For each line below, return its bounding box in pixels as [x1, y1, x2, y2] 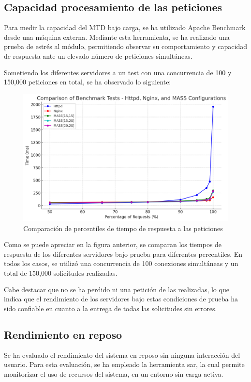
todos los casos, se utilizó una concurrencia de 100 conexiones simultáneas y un [4, 258, 238, 268]
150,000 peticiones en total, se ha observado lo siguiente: [4, 77, 171, 87]
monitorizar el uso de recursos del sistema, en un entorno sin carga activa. [4, 368, 223, 379]
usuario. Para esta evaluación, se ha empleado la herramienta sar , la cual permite [4, 359, 245, 369]
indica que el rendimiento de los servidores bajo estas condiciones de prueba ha [4, 294, 238, 304]
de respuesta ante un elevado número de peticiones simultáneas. [4, 50, 192, 61]
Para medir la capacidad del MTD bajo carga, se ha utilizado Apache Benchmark [4, 22, 246, 33]
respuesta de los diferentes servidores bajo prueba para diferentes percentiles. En [4, 249, 243, 259]
